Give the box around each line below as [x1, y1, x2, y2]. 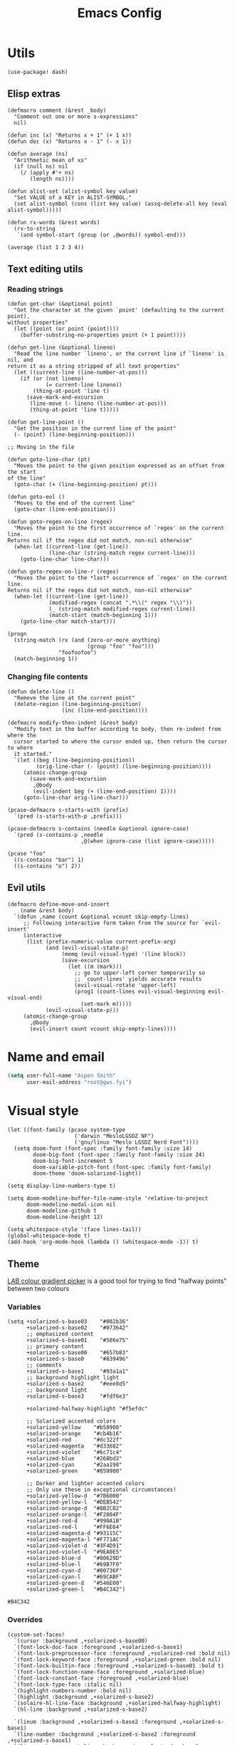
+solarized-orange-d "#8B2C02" [26, 1505, 122, 1512]
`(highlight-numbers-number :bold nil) [14, 1687, 132, 1694]
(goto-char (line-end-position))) [14, 506, 116, 513]
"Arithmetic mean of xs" [14, 157, 88, 164]
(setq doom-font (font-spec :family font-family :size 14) [14, 1145, 193, 1152]
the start [7, 468, 37, 476]
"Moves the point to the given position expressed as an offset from [14, 463, 224, 470]
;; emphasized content [26, 1331, 94, 1338]
